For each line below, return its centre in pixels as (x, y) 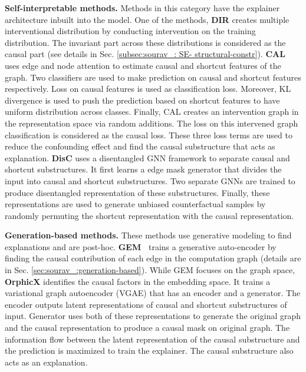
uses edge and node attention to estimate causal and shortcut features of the (143, 65)
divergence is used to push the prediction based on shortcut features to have (142, 100)
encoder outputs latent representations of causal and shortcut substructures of (146, 304)
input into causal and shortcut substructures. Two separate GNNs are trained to (150, 180)
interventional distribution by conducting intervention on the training (130, 31)
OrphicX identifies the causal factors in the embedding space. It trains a (138, 281)
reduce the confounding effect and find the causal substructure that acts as (140, 146)
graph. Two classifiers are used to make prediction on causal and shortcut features (153, 77)
